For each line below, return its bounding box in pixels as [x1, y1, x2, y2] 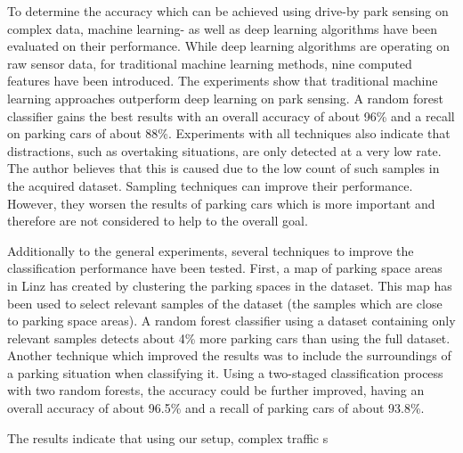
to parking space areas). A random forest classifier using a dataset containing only [7, 311, 456, 330]
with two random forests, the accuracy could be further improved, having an [7, 381, 425, 399]
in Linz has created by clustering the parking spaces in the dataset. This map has [7, 276, 452, 294]
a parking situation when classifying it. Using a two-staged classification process [7, 363, 443, 382]
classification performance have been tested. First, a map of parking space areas [7, 259, 443, 277]
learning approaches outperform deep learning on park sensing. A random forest [7, 88, 443, 107]
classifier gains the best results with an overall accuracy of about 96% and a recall [7, 106, 455, 125]
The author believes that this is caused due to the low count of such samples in [7, 159, 440, 177]
